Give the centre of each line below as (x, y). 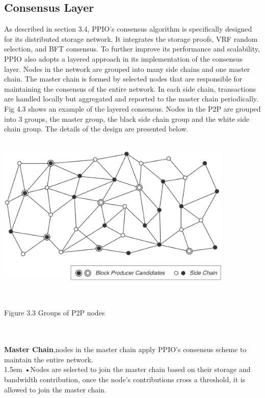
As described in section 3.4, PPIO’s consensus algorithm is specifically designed (128, 29)
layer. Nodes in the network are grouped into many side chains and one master (127, 69)
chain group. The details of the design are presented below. (96, 129)
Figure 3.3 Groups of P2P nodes (55, 312)
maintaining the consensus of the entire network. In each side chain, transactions (130, 88)
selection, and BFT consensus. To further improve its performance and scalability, (132, 49)
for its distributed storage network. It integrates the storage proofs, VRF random (131, 38)
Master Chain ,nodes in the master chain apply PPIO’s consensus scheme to (125, 349)
